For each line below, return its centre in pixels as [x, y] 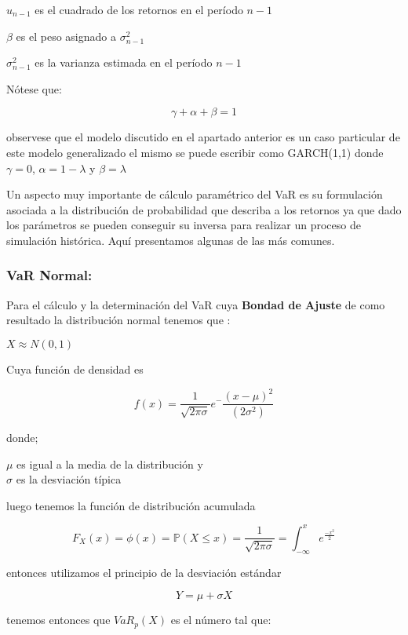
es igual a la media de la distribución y [110, 463]
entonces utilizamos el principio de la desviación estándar [144, 572]
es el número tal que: [221, 620]
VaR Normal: [49, 275]
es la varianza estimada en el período [124, 62]
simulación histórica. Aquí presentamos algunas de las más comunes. [171, 240]
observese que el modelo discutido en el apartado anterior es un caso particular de [203, 137]
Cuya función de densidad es [75, 369]
